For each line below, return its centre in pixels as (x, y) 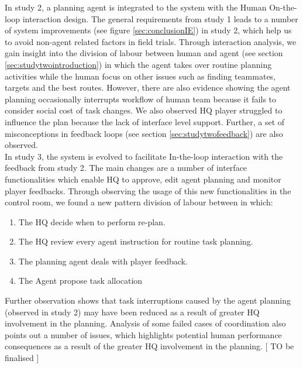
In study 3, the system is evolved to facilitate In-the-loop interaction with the (144, 156)
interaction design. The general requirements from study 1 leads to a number (160, 18)
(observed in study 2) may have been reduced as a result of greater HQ (132, 312)
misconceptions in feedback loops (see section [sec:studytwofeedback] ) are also (144, 133)
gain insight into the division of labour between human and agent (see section (144, 53)
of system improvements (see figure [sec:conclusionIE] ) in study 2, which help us (148, 30)
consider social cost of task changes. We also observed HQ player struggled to (144, 110)
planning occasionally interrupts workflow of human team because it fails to (141, 99)
